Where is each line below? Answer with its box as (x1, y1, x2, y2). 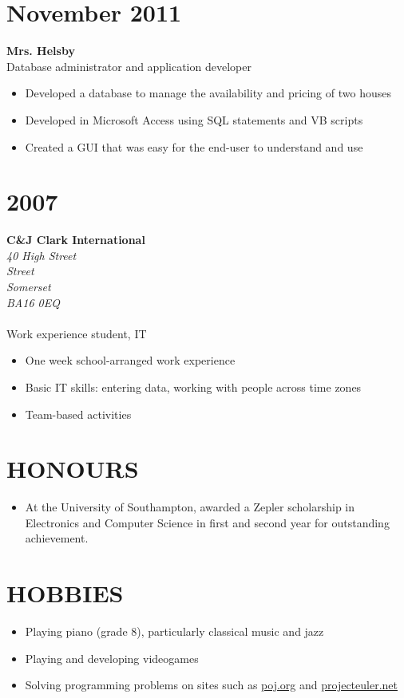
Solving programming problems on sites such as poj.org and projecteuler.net (25, 676, 398, 693)
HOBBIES (6, 577, 124, 609)
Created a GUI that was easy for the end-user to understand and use (25, 138, 363, 155)
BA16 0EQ (6, 294, 60, 310)
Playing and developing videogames (25, 649, 199, 666)
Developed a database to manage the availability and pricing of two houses (25, 85, 391, 101)
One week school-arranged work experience (25, 352, 236, 369)
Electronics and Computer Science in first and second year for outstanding (25, 514, 390, 530)
